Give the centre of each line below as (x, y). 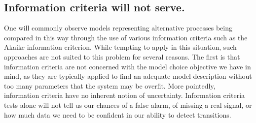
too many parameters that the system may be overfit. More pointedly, (110, 85)
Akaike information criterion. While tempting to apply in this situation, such (120, 47)
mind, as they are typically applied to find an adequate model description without (128, 76)
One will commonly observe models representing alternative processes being (118, 28)
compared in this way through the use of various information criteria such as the (126, 37)
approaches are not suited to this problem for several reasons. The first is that (122, 56)
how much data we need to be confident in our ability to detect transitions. (118, 114)
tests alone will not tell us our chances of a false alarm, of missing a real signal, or (128, 105)
